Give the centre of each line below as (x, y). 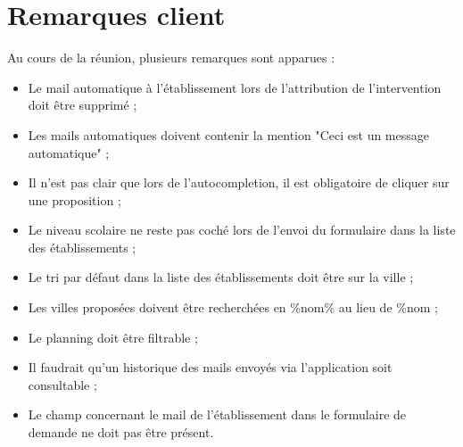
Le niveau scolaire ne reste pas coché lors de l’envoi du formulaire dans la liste (242, 230)
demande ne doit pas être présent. (121, 432)
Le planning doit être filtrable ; (113, 337)
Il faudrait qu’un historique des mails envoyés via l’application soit (210, 367)
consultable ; (62, 384)
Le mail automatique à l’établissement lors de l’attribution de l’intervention (235, 87)
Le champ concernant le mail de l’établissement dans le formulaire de (217, 414)
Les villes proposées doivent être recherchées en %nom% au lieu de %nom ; (233, 307)
